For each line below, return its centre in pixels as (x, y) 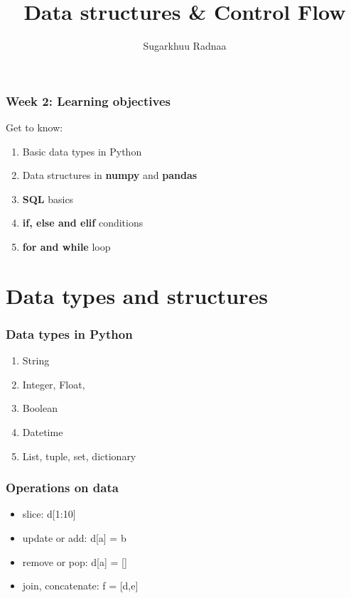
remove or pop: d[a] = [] (75, 561)
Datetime (43, 431)
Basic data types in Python (82, 151)
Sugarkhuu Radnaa (185, 46)
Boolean (40, 408)
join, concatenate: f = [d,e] (80, 586)
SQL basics (48, 199)
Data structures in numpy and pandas (110, 175)
